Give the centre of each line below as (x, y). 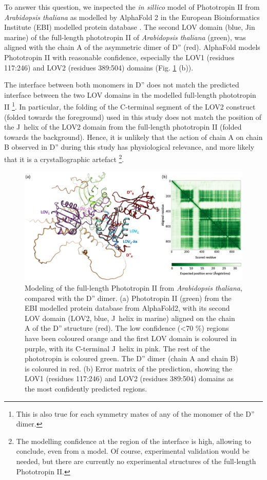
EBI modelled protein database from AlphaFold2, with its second (127, 308)
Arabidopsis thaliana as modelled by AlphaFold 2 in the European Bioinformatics (132, 17)
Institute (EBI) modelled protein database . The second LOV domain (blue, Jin (130, 27)
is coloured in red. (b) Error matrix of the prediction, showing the (128, 368)
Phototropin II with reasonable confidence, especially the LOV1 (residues (119, 57)
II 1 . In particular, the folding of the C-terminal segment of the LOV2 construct (130, 106)
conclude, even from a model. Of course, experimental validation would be (133, 451)
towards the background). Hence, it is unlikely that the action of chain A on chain (133, 137)
